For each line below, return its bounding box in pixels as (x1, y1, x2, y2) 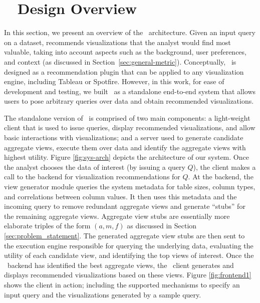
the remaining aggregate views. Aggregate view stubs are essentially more (4, 210, 230, 221)
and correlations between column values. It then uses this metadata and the (4, 191, 237, 201)
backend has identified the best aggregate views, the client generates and (7, 259, 234, 270)
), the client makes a (193, 161, 256, 172)
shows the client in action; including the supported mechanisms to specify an (4, 279, 240, 289)
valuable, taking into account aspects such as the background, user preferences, (4, 47, 246, 57)
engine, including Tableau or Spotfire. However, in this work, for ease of (4, 76, 224, 87)
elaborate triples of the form (4, 220, 91, 231)
